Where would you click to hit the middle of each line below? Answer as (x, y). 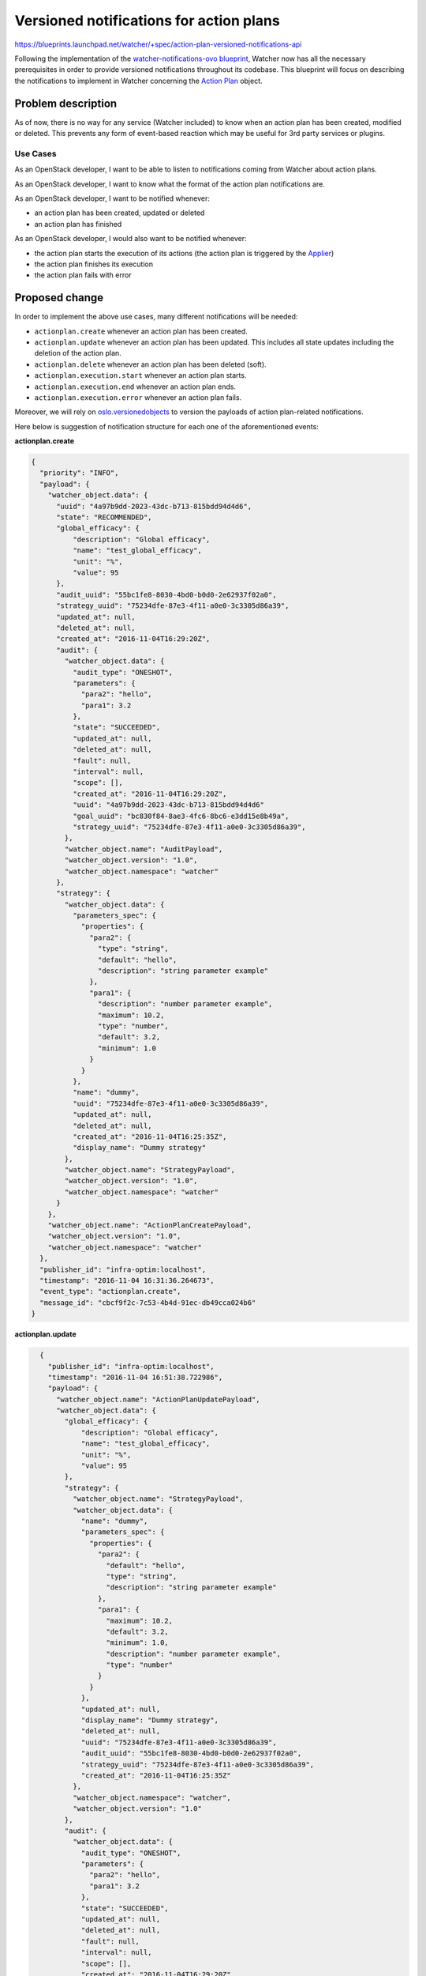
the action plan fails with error (83, 275)
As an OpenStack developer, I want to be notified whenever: (112, 198)
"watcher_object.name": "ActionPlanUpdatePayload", (158, 1399)
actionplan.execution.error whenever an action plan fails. (138, 397)
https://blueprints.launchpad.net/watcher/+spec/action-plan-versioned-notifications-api (158, 44)
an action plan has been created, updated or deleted (120, 213)
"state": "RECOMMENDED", (105, 517)
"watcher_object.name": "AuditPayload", (144, 849)
